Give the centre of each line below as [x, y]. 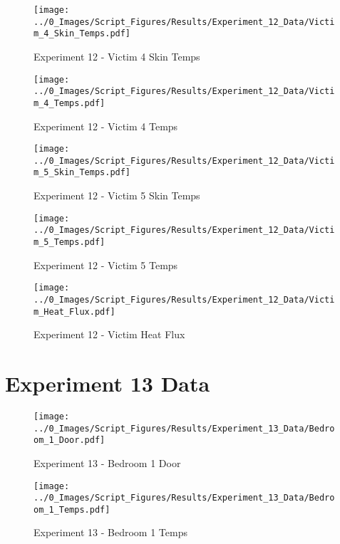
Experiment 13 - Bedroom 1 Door [107, 462]
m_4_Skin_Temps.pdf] [82, 34]
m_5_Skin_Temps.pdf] [82, 173]
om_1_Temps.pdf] [72, 509]
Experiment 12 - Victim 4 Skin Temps [117, 56]
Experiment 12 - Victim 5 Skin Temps [117, 195]
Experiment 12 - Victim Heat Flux [109, 334]
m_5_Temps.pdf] [69, 242]
